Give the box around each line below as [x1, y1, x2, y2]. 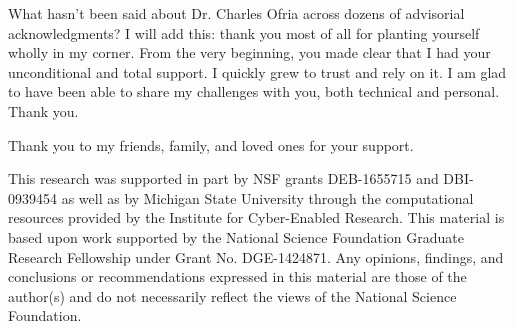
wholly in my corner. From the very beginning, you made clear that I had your [8, 42, 491, 63]
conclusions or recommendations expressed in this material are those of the [8, 266, 467, 287]
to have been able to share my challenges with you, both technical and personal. [8, 81, 500, 102]
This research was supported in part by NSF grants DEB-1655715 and [8, 168, 439, 189]
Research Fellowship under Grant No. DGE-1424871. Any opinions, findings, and [8, 246, 504, 267]
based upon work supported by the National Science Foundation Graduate [8, 226, 465, 247]
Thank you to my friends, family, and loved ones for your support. [8, 134, 414, 155]
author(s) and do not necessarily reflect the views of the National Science [8, 285, 457, 306]
